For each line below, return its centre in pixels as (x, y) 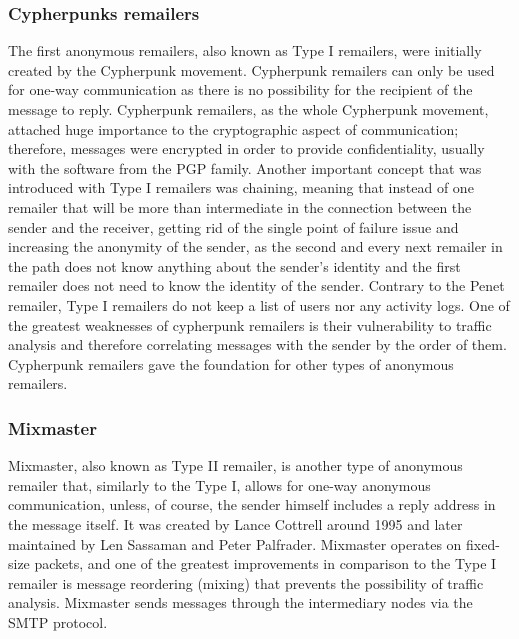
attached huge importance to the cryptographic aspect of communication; (233, 128)
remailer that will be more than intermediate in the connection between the (240, 206)
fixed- (483, 543)
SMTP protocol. (58, 621)
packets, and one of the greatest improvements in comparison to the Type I (265, 563)
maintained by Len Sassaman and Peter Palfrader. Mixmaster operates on (235, 543)
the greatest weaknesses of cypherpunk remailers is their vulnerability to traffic (250, 324)
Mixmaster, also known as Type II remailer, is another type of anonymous (235, 465)
